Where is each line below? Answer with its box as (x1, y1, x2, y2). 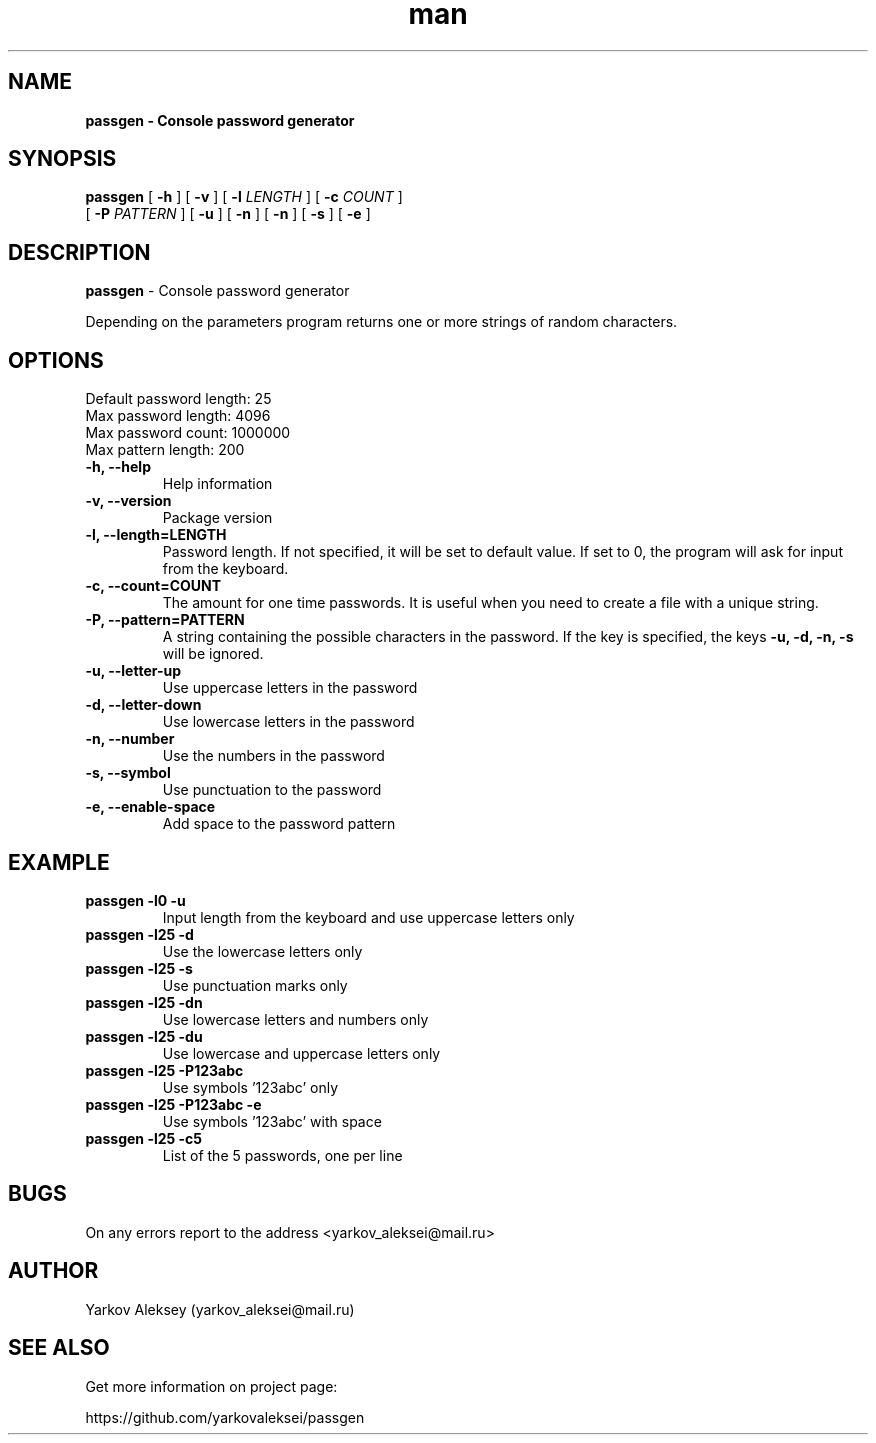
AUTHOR (8, 1258, 99, 1284)
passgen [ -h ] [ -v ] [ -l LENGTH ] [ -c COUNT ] (85, 188, 403, 206)
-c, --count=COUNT (85, 577, 222, 595)
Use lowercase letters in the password (162, 713, 415, 731)
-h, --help (85, 458, 151, 476)
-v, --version (85, 492, 172, 510)
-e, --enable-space (85, 798, 216, 816)
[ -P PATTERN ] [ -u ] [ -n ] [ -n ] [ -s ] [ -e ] (85, 205, 371, 223)
